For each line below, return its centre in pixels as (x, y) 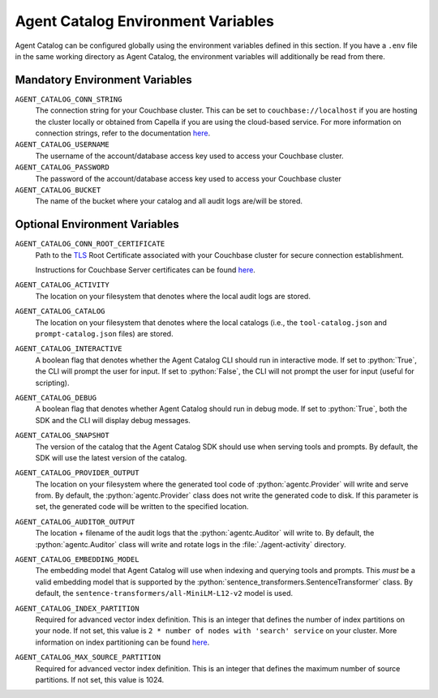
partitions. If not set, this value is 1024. (100, 679)
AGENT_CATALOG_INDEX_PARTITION (77, 608)
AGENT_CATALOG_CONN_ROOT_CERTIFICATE (90, 244)
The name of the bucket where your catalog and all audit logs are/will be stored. (169, 201)
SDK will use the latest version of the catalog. (111, 457)
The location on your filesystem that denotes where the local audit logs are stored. (173, 296)
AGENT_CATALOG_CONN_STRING (69, 99)
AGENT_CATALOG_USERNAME (62, 145)
